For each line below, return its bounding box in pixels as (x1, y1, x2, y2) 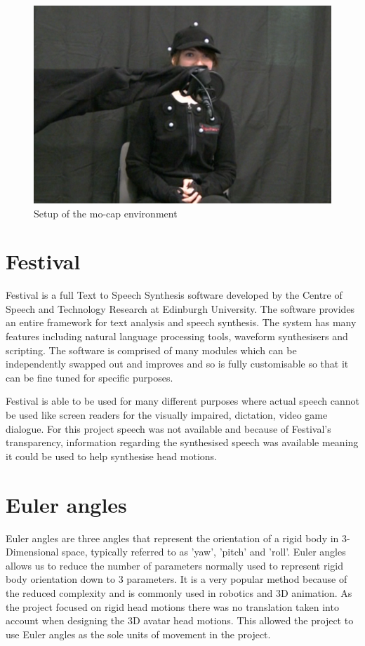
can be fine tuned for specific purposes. (6, 370, 173, 384)
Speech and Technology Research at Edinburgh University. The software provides (6, 301, 355, 316)
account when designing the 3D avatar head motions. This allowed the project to (6, 613, 354, 628)
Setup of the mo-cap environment (34, 206, 178, 220)
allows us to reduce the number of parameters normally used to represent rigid (6, 558, 343, 572)
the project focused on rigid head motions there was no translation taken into (6, 599, 339, 614)
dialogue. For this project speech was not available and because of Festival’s (6, 421, 331, 436)
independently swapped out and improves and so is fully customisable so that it (6, 356, 349, 371)
